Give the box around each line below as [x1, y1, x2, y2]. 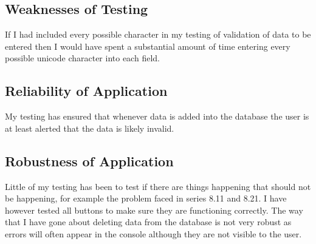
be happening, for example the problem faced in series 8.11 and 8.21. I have [5, 192, 287, 205]
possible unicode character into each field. [5, 52, 160, 64]
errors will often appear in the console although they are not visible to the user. [5, 227, 302, 240]
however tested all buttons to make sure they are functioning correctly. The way [5, 203, 303, 216]
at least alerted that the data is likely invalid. [5, 121, 174, 134]
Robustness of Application [5, 151, 174, 170]
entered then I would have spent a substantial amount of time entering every [5, 39, 290, 52]
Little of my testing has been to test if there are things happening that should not [5, 180, 311, 192]
